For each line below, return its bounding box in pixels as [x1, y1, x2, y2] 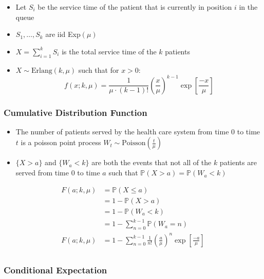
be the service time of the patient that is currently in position [37, 2, 232, 12]
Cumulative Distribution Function [4, 106, 147, 118]
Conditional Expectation [4, 263, 107, 276]
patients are [219, 157, 257, 168]
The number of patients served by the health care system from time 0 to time [15, 126, 260, 136]
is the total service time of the [62, 46, 157, 56]
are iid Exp [45, 29, 81, 39]
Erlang [31, 67, 52, 74]
